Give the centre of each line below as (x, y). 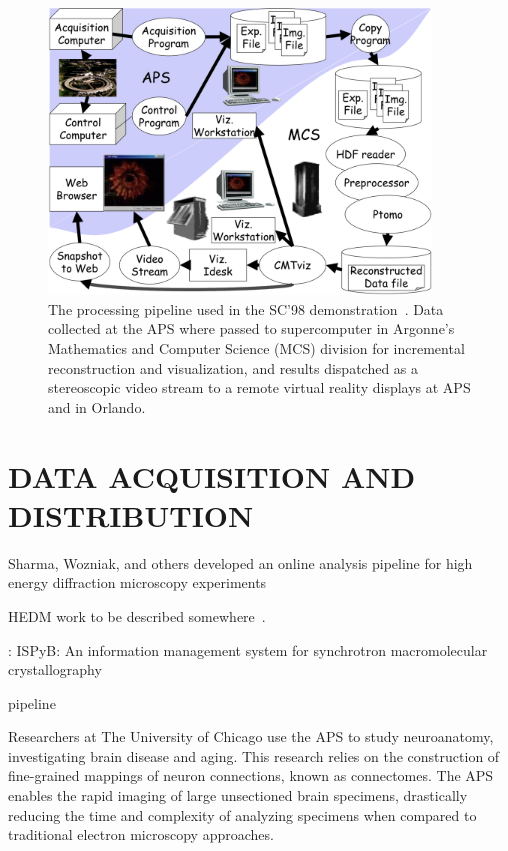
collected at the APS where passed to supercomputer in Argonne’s (251, 328)
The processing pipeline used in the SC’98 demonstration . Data (246, 308)
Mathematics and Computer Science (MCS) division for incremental (256, 348)
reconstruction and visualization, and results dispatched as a (233, 367)
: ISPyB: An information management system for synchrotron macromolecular (248, 649)
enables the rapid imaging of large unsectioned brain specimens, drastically (238, 795)
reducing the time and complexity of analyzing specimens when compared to (242, 814)
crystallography (55, 669)
